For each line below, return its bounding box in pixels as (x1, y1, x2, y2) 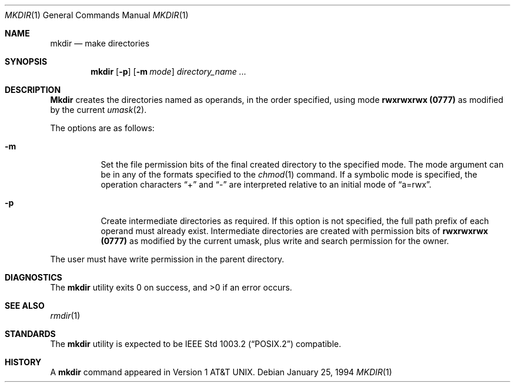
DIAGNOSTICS (5, 272, 62, 282)
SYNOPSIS (5, 56, 48, 66)
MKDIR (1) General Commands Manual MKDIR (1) (5, 10, 189, 20)
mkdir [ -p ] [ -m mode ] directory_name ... (91, 66, 246, 76)
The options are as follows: (50, 123, 155, 133)
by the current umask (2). (50, 105, 147, 115)
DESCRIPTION (5, 85, 61, 95)
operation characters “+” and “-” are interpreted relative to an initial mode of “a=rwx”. (101, 179, 432, 189)
